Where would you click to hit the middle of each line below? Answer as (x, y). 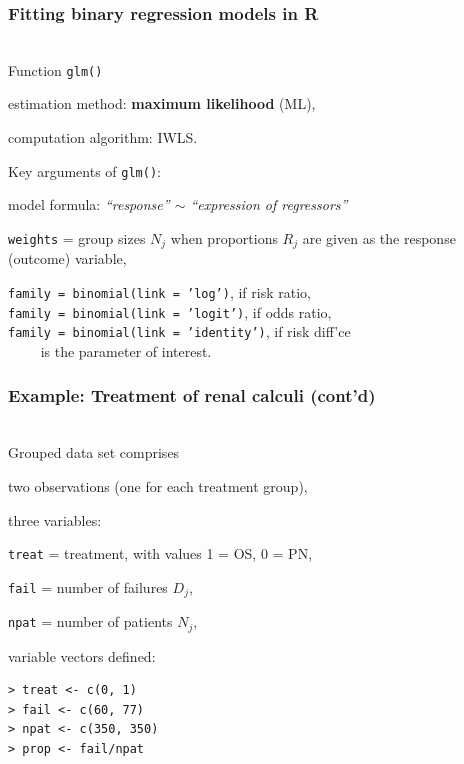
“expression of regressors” (269, 204)
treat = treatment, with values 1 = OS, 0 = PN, (160, 553)
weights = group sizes (77, 237)
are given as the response (379, 237)
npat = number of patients (90, 621)
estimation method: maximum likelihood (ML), (162, 103)
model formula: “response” (89, 204)
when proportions (224, 237)
